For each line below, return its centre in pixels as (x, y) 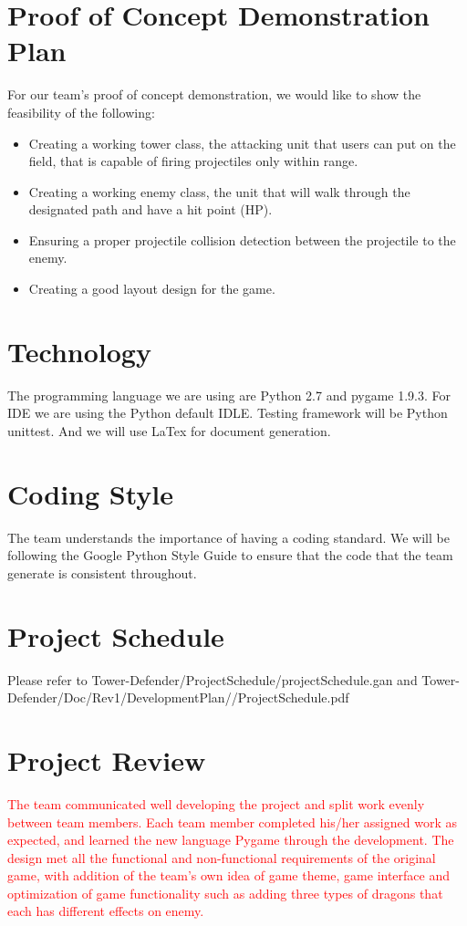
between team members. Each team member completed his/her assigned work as (232, 822)
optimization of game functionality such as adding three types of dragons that (225, 893)
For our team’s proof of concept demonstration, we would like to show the (214, 94)
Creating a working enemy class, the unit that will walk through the (219, 191)
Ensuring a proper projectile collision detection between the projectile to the (242, 239)
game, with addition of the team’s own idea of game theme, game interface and (229, 875)
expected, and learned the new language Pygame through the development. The (231, 840)
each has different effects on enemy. (106, 911)
